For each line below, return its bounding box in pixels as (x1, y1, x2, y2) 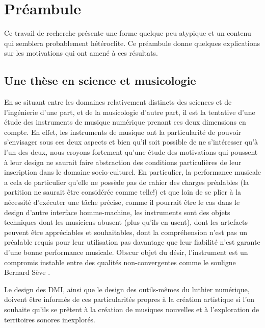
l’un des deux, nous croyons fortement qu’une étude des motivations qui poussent (4, 147, 258, 157)
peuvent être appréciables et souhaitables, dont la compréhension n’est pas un (4, 226, 247, 237)
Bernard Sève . (4, 267, 50, 277)
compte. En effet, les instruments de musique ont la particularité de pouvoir (4, 126, 241, 137)
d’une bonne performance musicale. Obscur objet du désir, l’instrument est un (4, 247, 248, 257)
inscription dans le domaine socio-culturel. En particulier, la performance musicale (4, 167, 261, 177)
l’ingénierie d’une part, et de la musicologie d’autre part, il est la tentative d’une (4, 106, 255, 117)
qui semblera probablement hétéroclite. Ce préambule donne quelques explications (4, 37, 260, 48)
